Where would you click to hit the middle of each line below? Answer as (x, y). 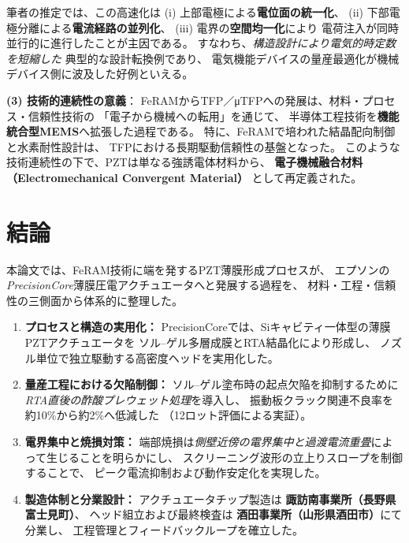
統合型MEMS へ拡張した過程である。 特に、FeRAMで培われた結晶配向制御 (201, 131)
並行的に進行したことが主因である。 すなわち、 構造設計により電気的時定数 (201, 43)
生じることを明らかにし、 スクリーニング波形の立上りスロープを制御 (225, 457)
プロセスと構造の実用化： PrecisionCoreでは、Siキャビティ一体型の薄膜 (208, 327)
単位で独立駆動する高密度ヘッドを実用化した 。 (157, 357)
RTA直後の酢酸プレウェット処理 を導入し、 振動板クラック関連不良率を (209, 399)
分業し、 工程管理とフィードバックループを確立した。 (164, 529)
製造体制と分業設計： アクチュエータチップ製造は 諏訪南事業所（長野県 (210, 498)
